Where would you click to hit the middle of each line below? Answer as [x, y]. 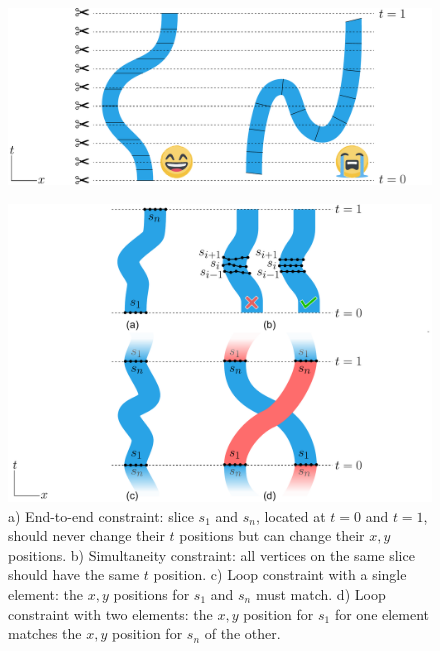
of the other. [242, 633]
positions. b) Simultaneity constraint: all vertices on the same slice [211, 554]
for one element [382, 613]
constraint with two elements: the [110, 613]
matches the [45, 633]
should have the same [74, 574]
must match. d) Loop [320, 593]
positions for [151, 593]
